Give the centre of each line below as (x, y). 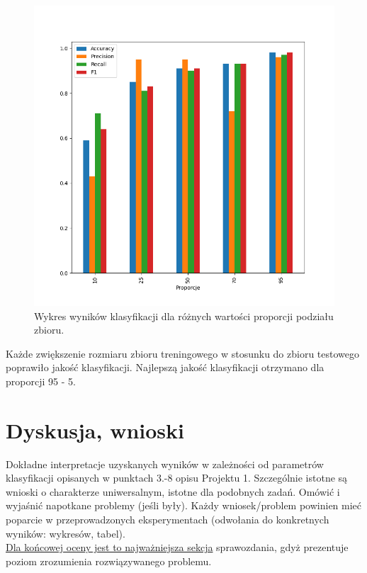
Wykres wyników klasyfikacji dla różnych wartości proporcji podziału (184, 316)
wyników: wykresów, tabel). (66, 533)
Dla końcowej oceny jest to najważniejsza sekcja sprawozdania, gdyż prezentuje (177, 547)
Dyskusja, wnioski (95, 430)
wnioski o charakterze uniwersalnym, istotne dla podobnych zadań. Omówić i (173, 491)
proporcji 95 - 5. (41, 381)
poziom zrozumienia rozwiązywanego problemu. (109, 561)
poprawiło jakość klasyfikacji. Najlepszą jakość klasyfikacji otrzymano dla (165, 367)
